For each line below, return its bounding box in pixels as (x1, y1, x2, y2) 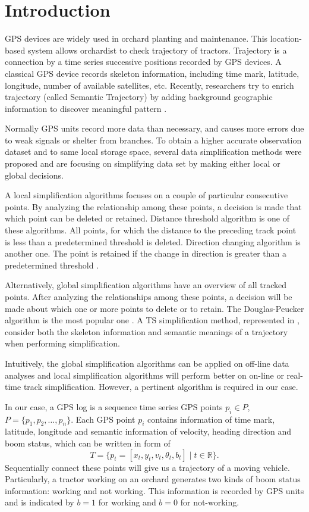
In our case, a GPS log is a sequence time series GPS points (5, 400, 223, 413)
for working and (98, 496, 156, 508)
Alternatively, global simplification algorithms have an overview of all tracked (5, 279, 286, 291)
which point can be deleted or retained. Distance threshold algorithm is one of (5, 212, 289, 224)
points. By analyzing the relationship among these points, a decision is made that (5, 200, 302, 213)
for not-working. (180, 496, 239, 508)
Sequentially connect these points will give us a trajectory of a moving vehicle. (5, 461, 290, 473)
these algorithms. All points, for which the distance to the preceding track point (5, 224, 297, 236)
